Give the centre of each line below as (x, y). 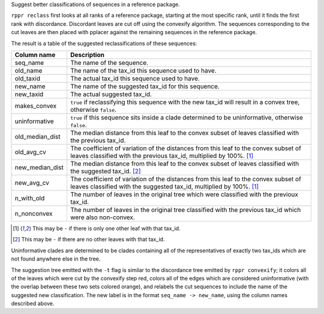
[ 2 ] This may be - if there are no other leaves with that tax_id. (89, 240)
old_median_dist (37, 136)
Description (87, 55)
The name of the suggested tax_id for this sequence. (145, 86)
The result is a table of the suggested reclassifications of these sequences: (104, 43)
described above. (33, 304)
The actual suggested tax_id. (111, 94)
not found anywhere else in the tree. (56, 259)
